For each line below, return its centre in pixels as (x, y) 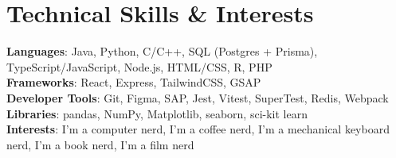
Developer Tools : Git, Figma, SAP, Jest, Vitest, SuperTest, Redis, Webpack (198, 97)
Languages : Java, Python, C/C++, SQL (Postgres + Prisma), (162, 51)
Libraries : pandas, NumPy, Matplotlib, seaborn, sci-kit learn (157, 113)
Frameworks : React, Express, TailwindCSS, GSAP (134, 82)
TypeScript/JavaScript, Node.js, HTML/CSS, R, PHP (139, 66)
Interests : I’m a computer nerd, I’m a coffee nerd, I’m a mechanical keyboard (198, 129)
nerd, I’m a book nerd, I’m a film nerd (100, 144)
